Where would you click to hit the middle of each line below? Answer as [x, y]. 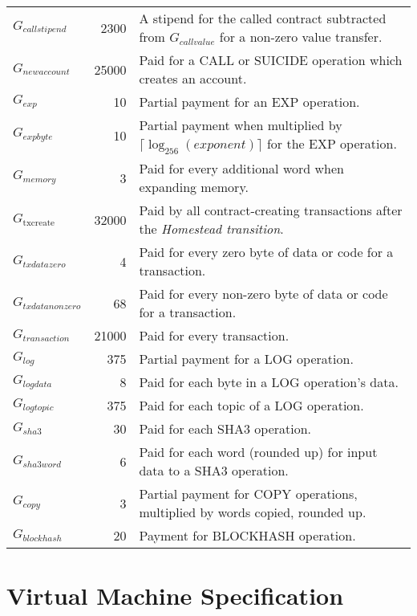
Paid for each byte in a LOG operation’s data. [269, 382]
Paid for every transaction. [214, 336]
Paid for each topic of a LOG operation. [251, 406]
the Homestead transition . [211, 229]
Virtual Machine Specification [175, 596]
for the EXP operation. [332, 143]
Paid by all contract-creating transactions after [271, 210]
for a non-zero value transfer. [301, 37]
